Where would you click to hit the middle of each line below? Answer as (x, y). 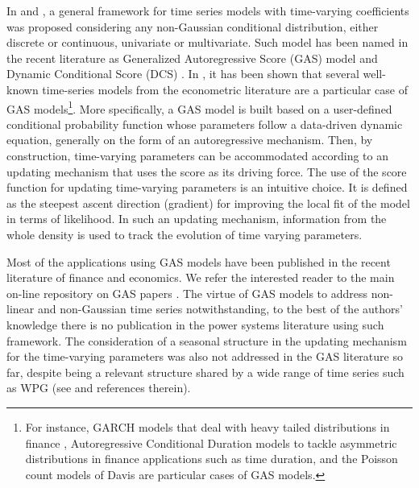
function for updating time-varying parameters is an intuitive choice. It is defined (207, 187)
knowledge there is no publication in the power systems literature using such (195, 324)
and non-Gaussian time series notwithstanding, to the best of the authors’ (220, 309)
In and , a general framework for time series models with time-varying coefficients (208, 10)
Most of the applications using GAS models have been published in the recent (199, 261)
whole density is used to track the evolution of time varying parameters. (185, 234)
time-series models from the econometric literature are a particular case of (225, 89)
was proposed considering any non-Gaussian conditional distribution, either (193, 26)
